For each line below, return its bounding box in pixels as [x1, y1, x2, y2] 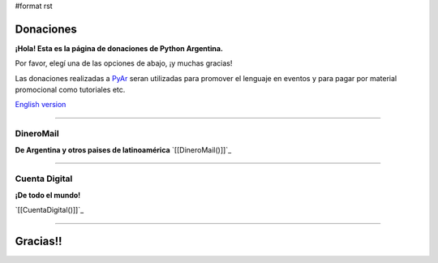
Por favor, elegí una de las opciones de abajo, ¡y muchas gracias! [15, 58, 233, 68]
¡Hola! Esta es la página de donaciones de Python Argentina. [15, 43, 223, 53]
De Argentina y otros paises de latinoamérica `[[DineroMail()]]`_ [15, 144, 232, 154]
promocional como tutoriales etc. [15, 85, 126, 95]
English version [15, 100, 67, 110]
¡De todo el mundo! [15, 190, 81, 200]
